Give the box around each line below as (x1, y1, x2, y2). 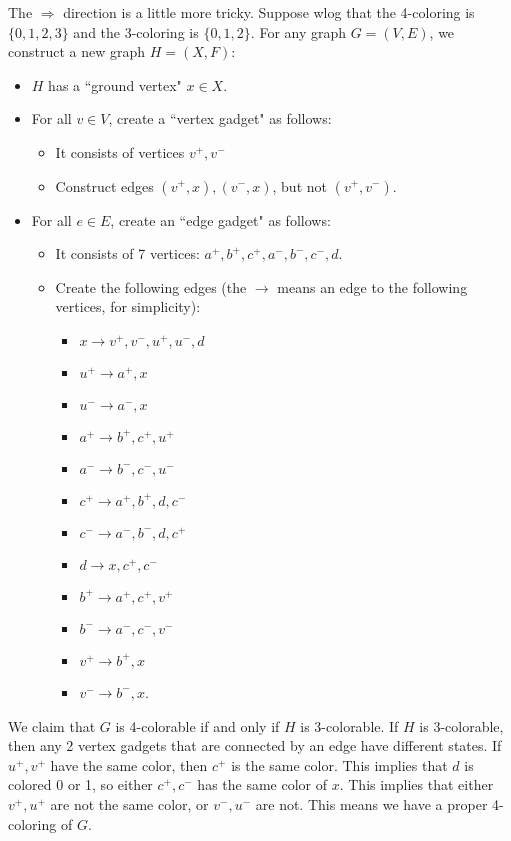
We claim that (8, 715, 96, 736)
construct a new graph (8, 41, 146, 62)
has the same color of (197, 774, 328, 795)
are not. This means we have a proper (255, 793, 488, 814)
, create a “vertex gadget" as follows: (108, 108, 332, 129)
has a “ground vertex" (48, 74, 182, 95)
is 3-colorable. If (300, 715, 399, 736)
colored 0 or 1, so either (8, 774, 153, 795)
